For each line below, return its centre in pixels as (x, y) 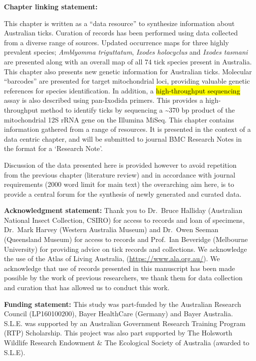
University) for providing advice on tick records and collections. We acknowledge (126, 249)
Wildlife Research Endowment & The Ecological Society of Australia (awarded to (127, 342)
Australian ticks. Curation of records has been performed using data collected (121, 33)
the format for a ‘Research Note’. (53, 148)
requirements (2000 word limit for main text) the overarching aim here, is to (119, 184)
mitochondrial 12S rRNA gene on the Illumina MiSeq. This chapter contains (119, 119)
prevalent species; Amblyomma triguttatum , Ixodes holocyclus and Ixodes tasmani (126, 52)
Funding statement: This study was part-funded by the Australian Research (123, 304)
